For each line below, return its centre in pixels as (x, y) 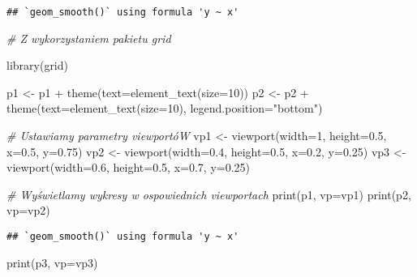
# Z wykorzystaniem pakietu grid (89, 38)
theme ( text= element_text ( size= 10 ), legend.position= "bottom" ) (165, 108)
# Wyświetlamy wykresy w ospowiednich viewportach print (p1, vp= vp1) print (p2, (209, 194)
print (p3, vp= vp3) (52, 262)
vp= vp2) (28, 210)
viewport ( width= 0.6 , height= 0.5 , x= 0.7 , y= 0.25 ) (129, 167)
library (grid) (37, 65)
